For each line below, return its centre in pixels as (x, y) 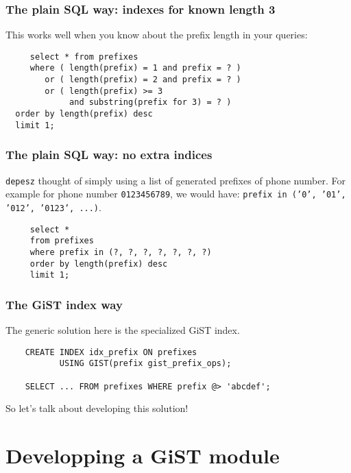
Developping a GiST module (143, 456)
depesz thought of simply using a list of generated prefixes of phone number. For (175, 180)
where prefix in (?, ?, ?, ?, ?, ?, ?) (121, 252)
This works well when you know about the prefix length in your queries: (157, 35)
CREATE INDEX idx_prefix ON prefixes (111, 352)
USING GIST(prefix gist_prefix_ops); (145, 364)
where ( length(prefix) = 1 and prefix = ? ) (135, 68)
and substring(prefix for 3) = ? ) (150, 102)
